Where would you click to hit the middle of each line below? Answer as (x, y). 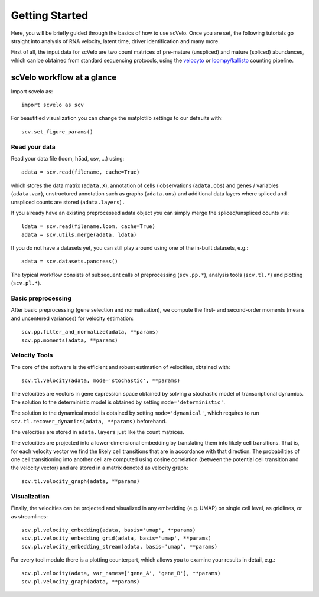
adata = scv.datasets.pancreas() (70, 262)
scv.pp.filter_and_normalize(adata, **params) (90, 332)
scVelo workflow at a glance (64, 77)
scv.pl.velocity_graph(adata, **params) (81, 581)
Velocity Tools (32, 355)
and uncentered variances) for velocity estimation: (72, 318)
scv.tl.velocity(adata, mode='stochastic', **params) (101, 381)
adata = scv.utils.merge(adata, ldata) (79, 234)
